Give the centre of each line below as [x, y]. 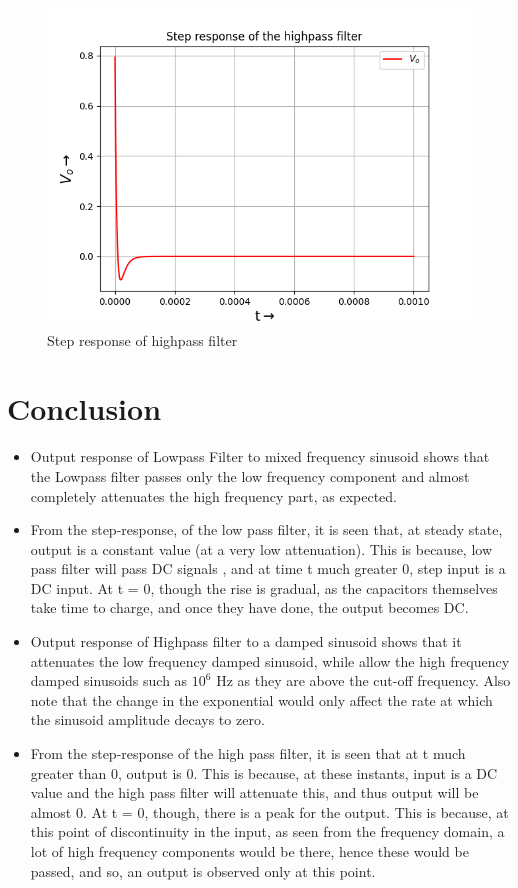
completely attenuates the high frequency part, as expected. [213, 495]
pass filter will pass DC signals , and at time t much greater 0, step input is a [268, 568]
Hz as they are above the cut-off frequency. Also [363, 680]
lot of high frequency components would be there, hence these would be [249, 851]
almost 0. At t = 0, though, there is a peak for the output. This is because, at [269, 811]
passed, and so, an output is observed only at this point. [203, 870]
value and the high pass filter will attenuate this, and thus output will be [254, 792]
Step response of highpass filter [142, 339]
